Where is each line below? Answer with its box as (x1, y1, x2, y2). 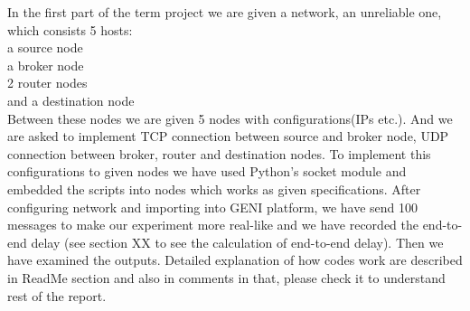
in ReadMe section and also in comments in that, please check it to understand (7, 268, 446, 287)
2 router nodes (7, 73, 88, 92)
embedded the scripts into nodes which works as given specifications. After (7, 179, 421, 198)
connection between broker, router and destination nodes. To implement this (7, 144, 431, 163)
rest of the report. (7, 286, 107, 305)
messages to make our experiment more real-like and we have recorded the (7, 215, 418, 234)
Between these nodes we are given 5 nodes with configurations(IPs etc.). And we (7, 108, 453, 127)
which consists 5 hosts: (7, 20, 133, 39)
